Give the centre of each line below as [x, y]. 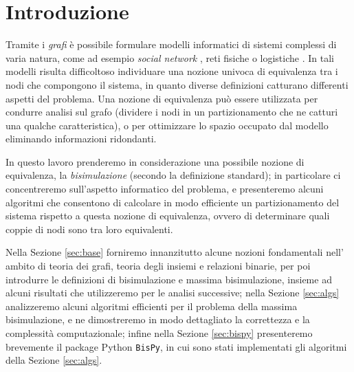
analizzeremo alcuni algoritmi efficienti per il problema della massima [152, 306]
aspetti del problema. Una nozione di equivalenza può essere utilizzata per [162, 98]
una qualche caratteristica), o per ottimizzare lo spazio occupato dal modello [167, 125]
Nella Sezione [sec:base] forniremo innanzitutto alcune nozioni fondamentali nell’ [175, 252]
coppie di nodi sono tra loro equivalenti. [89, 229]
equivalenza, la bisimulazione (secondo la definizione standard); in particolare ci [173, 175]
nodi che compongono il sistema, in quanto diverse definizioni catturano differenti [177, 84]
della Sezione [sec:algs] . [54, 360]
